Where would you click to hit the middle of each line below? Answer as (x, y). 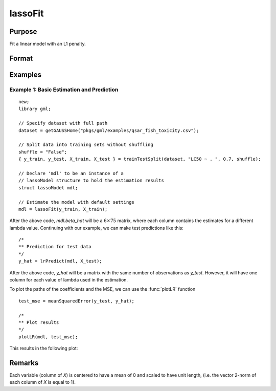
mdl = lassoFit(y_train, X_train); (63, 209)
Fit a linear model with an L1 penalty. (48, 44)
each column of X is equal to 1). (43, 382)
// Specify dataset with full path (63, 123)
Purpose (23, 31)
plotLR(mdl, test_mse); (48, 337)
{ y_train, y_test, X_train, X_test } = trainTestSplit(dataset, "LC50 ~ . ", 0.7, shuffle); (140, 159)
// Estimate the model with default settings (77, 202)
